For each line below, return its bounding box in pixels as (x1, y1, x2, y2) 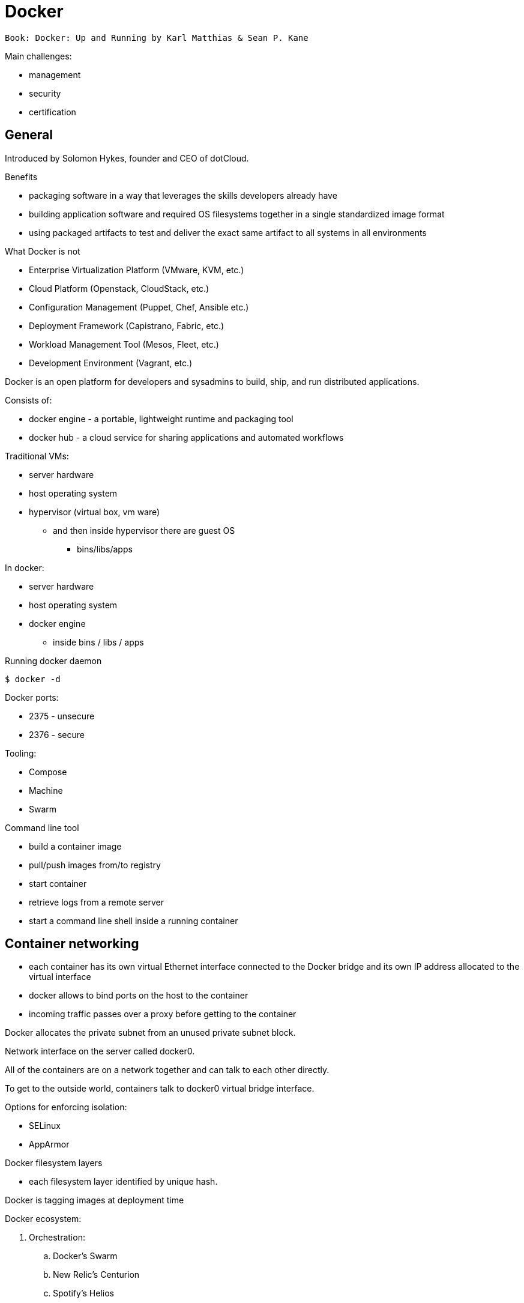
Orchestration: (29, 1232, 85, 1243)
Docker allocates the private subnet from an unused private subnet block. (5, 1027, 296, 1038)
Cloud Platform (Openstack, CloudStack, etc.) (29, 283, 209, 294)
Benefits (5, 171, 38, 182)
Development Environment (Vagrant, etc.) (29, 357, 193, 368)
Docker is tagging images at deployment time (5, 1195, 184, 1206)
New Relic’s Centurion (53, 1269, 140, 1280)
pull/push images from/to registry (29, 859, 161, 870)
